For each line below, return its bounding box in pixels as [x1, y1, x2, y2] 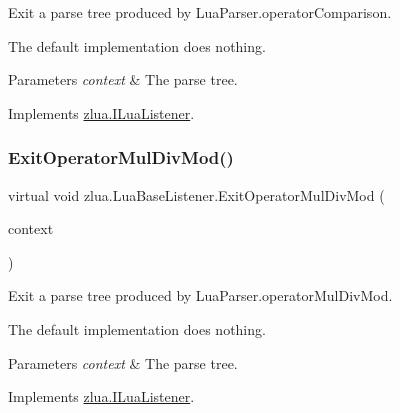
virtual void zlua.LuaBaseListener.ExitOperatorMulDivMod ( [8, 184, 385, 205]
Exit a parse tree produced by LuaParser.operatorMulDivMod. [8, 285, 393, 306]
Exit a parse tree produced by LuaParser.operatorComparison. [8, 2, 392, 22]
